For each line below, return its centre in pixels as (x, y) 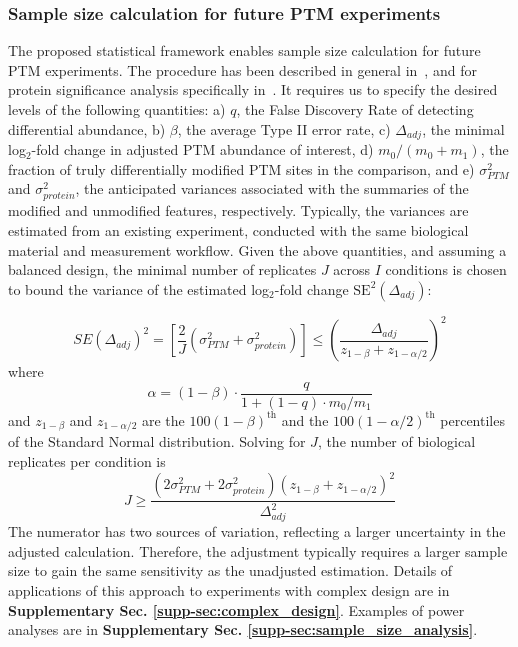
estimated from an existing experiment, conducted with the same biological (238, 229)
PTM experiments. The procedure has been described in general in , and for (242, 69)
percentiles (472, 419)
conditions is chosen (446, 269)
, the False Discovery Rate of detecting (355, 109)
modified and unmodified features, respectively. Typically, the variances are (238, 210)
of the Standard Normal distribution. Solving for (157, 441)
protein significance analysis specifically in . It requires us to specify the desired (253, 89)
